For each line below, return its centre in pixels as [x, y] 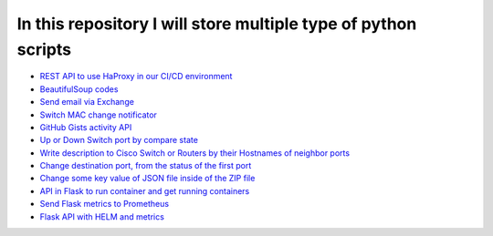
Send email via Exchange [87, 102]
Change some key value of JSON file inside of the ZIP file [147, 179]
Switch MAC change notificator [98, 115]
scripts [44, 49]
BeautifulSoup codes [79, 89]
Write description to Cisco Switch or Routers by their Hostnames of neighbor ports [195, 153]
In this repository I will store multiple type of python [217, 24]
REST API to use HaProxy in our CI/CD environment [136, 77]
